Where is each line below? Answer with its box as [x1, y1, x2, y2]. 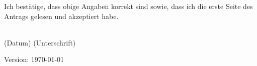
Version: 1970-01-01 [4, 54, 64, 64]
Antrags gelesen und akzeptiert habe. [4, 10, 119, 21]
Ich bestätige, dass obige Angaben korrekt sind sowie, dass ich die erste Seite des [4, 1, 253, 11]
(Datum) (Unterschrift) [4, 37, 76, 47]
